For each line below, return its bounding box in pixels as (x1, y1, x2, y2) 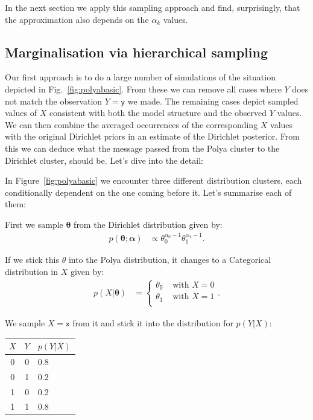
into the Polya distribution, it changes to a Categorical (68, 253, 271, 266)
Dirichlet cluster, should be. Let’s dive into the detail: (5, 153, 203, 166)
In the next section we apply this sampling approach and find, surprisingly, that (5, 1, 300, 13)
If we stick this (5, 253, 59, 266)
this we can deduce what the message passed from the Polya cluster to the (5, 141, 280, 154)
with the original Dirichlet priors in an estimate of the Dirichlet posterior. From (5, 130, 300, 143)
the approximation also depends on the (5, 13, 149, 25)
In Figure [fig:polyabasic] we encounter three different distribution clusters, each (5, 174, 302, 187)
